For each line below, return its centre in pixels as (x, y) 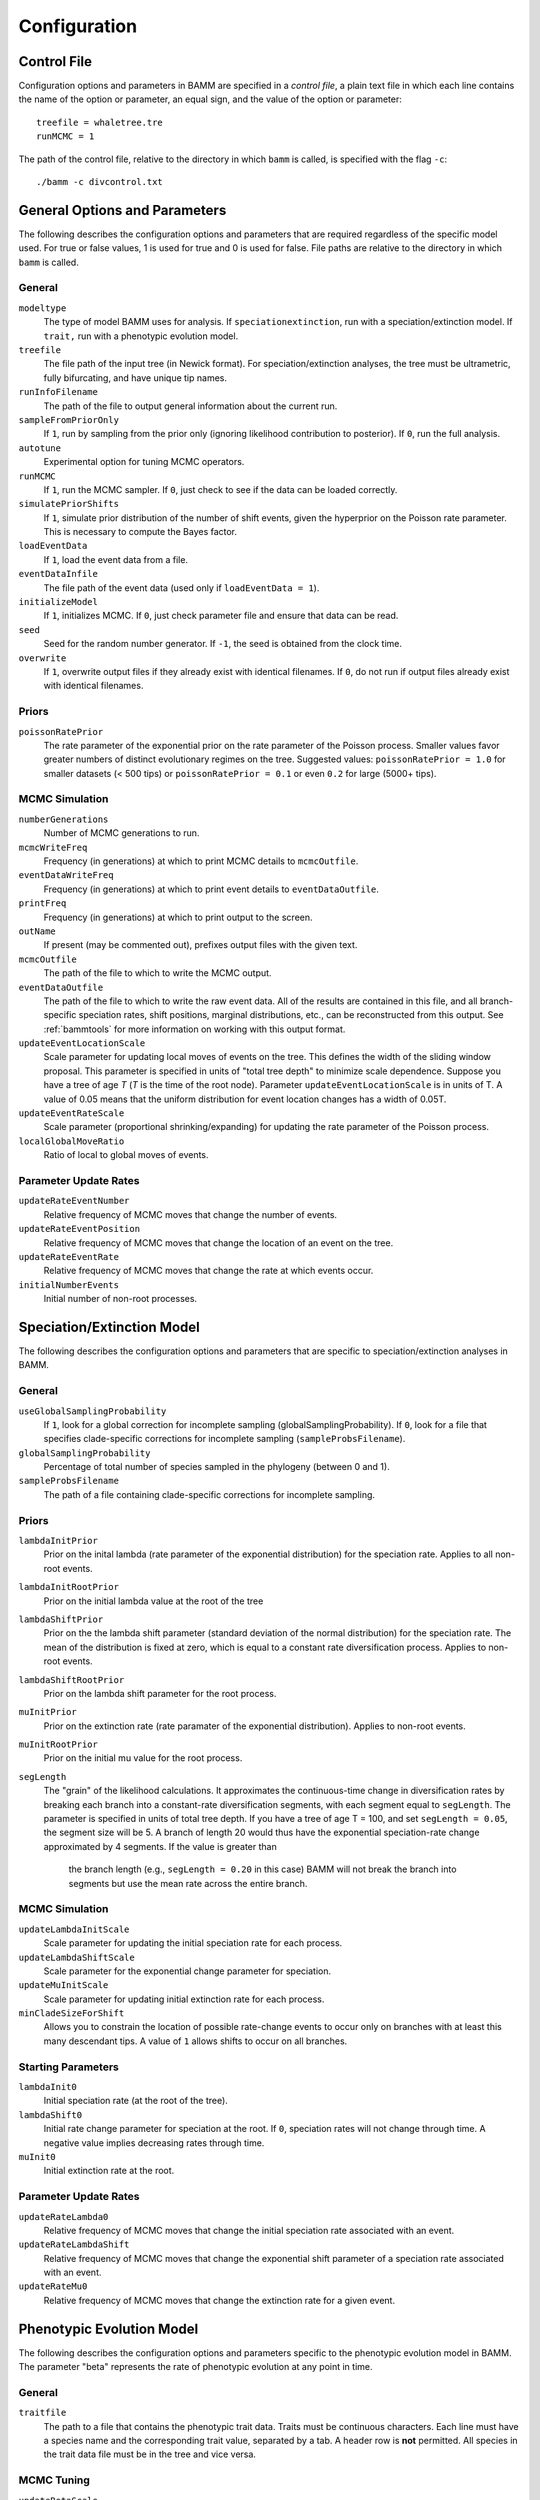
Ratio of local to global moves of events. (126, 1155)
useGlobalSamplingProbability (92, 1411)
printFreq (42, 903)
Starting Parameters (68, 2067)
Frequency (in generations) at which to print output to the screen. (178, 917)
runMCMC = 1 (65, 136)
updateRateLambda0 (63, 2216)
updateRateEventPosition (79, 1229)
